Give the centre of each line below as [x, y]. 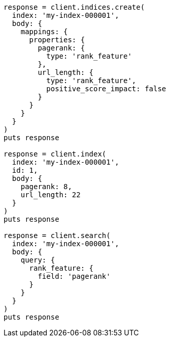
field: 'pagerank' [74, 276]
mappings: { [44, 32]
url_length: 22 [50, 195]
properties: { [57, 40]
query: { [38, 260]
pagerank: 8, [46, 187]
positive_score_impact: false [106, 89]
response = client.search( [57, 235]
